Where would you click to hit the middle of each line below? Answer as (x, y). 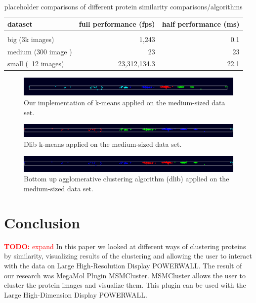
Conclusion (42, 222)
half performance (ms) (201, 23)
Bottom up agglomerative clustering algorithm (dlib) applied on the (127, 179)
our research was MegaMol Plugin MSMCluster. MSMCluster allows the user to (125, 275)
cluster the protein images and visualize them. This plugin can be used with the (125, 285)
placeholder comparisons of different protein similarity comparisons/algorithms (123, 6)
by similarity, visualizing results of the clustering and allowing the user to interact (128, 256)
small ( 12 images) (36, 64)
